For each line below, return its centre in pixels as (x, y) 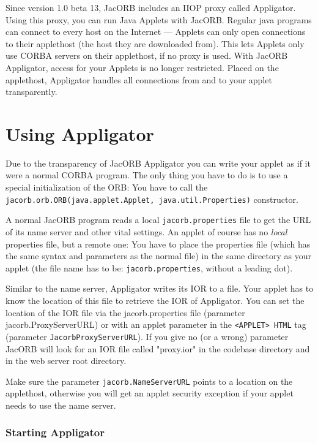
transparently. (31, 92)
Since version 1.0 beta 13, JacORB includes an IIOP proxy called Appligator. (151, 7)
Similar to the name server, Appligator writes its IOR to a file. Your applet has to (160, 288)
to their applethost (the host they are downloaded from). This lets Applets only (155, 43)
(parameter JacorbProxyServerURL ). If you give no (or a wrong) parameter (147, 336)
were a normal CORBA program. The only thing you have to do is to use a (147, 175)
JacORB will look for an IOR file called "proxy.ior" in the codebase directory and (158, 348)
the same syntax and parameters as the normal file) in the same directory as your (158, 256)
